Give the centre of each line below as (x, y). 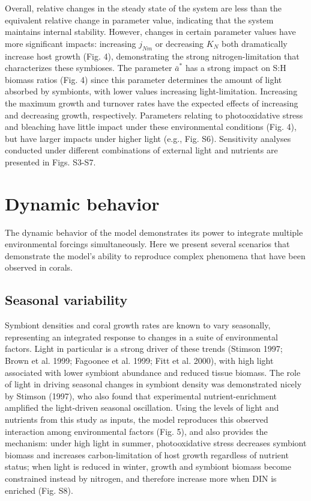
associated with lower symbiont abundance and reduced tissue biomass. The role (153, 372)
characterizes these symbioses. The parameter (89, 68)
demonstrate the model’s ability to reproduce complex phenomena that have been (155, 255)
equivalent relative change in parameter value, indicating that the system (139, 20)
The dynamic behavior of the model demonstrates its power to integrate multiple (154, 232)
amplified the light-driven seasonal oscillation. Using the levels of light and (142, 407)
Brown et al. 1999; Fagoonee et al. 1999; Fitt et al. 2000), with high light (139, 360)
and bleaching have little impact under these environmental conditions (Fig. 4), (151, 127)
